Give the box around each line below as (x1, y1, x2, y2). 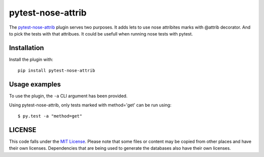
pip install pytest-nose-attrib (18, 68, 95, 73)
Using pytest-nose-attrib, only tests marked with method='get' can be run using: (9, 102, 172, 108)
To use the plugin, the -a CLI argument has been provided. (9, 93, 128, 99)
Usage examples (9, 80, 61, 88)
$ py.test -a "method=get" (18, 113, 83, 119)
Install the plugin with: (9, 56, 53, 62)
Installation (9, 44, 44, 52)
